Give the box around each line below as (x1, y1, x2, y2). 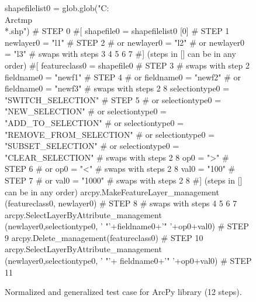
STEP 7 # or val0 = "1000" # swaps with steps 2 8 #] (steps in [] (5, 174, 243, 186)
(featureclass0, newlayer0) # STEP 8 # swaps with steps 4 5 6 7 (5, 197, 237, 209)
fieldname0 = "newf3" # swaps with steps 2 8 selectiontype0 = (5, 82, 230, 94)
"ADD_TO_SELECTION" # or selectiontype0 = (5, 116, 184, 128)
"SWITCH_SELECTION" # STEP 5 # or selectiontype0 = (5, 93, 222, 106)
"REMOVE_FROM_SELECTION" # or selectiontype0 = (5, 128, 215, 140)
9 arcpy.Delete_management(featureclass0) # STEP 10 (5, 231, 203, 243)
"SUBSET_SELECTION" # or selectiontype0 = (5, 140, 179, 152)
